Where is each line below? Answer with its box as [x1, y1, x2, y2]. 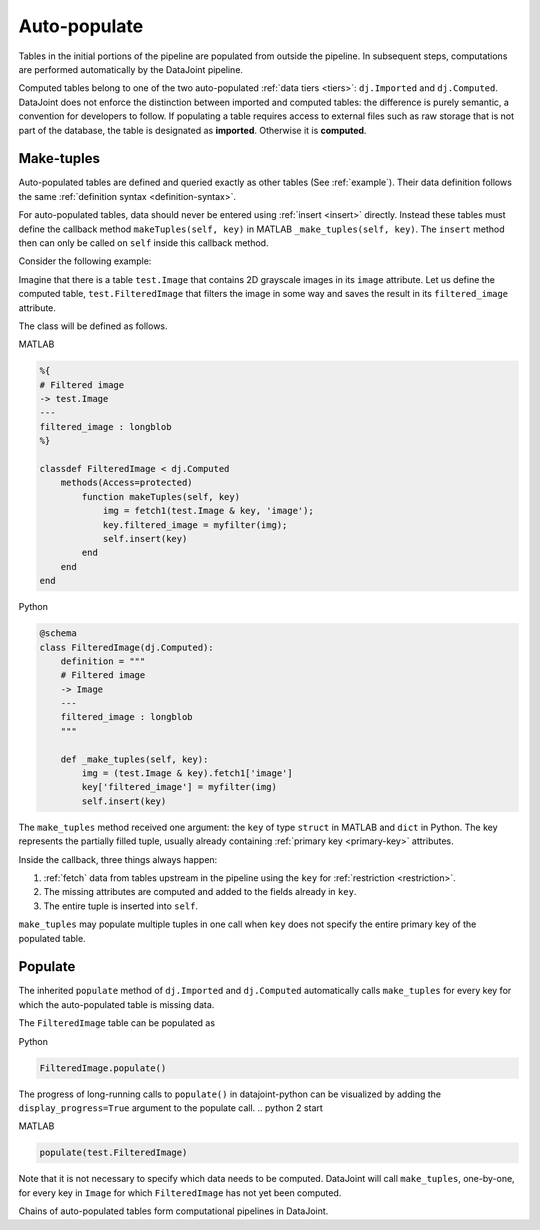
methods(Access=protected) [60, 477, 194, 489]
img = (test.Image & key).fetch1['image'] [81, 768, 294, 779]
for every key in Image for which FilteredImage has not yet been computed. [18, 1186, 342, 1199]
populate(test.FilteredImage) [39, 1147, 188, 1159]
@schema [39, 628, 77, 639]
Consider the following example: [18, 255, 152, 267]
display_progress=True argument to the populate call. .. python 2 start [18, 1101, 324, 1114]
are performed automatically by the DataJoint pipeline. [18, 63, 244, 75]
